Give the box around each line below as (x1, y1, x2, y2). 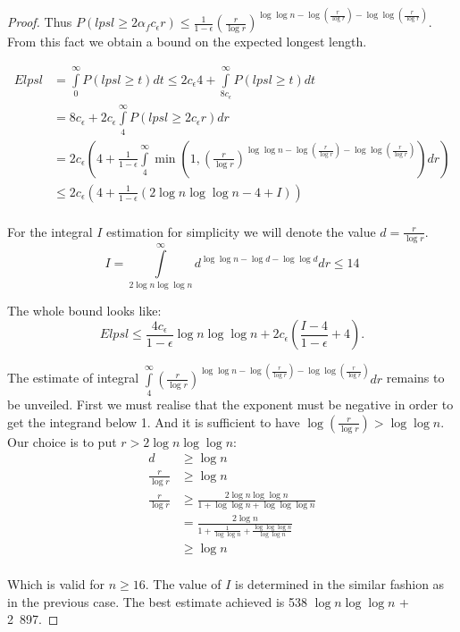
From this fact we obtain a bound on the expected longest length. (7, 32, 367, 51)
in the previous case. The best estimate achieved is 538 (7, 592, 307, 611)
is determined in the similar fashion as (235, 575, 445, 594)
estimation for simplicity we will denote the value (106, 222, 376, 240)
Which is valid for (7, 575, 105, 594)
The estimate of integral (7, 368, 139, 387)
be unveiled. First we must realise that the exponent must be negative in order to (7, 395, 454, 414)
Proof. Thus (7, 13, 72, 31)
